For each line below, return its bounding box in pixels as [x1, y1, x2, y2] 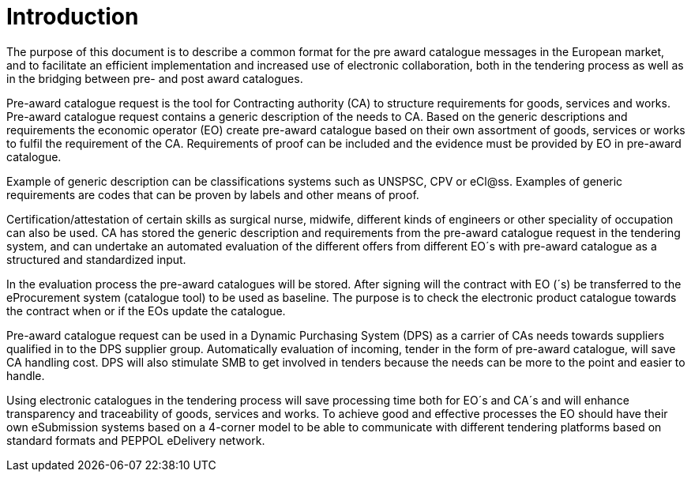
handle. [6, 368, 45, 382]
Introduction [6, 3, 139, 30]
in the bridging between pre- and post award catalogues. [6, 71, 303, 85]
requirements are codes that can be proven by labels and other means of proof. [6, 187, 419, 201]
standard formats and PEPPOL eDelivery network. [6, 433, 265, 447]
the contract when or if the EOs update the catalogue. [6, 303, 286, 318]
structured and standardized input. [6, 252, 186, 266]
